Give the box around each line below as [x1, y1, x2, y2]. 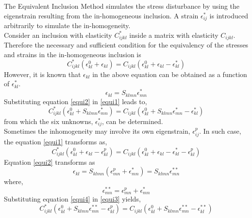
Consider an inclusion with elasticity [4, 30, 112, 40]
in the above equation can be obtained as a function [92, 69, 247, 79]
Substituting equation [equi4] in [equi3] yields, [4, 194, 141, 204]
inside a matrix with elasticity [129, 30, 218, 40]
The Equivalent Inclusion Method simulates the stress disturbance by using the [4, 1, 240, 11]
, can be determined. [101, 116, 163, 126]
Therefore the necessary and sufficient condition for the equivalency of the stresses [4, 40, 249, 50]
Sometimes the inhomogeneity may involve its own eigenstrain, [4, 126, 190, 136]
